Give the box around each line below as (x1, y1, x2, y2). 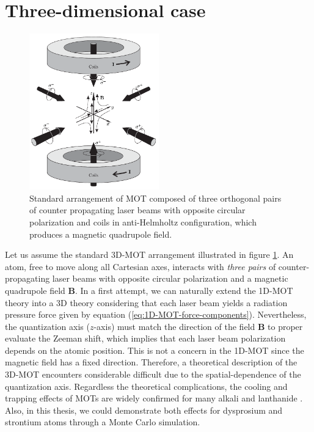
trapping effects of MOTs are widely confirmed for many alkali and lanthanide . (5, 392, 303, 405)
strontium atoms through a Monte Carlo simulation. (5, 416, 200, 428)
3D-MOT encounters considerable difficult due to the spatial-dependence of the (5, 368, 301, 381)
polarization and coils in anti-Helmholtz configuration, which (29, 215, 257, 228)
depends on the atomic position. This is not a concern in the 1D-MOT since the (5, 343, 304, 356)
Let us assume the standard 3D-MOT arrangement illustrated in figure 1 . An (5, 248, 294, 261)
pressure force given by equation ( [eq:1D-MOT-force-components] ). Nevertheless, (5, 308, 307, 321)
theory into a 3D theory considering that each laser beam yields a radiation (5, 296, 288, 309)
